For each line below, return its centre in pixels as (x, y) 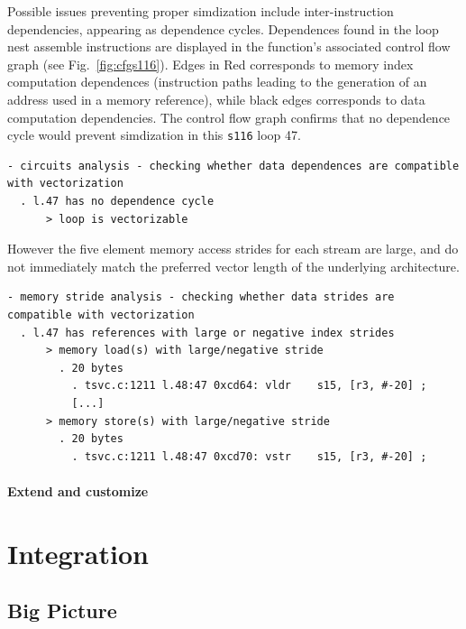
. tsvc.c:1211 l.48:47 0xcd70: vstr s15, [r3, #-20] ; (249, 456)
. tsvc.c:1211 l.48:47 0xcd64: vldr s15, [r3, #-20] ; (249, 386)
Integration (78, 553)
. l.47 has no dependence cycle (117, 201)
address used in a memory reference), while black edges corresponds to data (216, 99)
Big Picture (62, 610)
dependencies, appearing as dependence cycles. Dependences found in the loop (223, 28)
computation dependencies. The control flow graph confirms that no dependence (229, 117)
